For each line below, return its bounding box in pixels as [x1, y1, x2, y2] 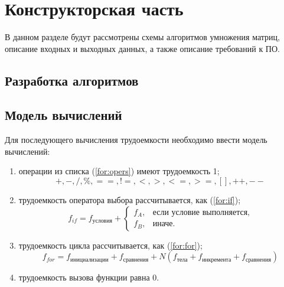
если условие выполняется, [152, 208, 250, 217]
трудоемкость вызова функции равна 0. [18, 271, 159, 283]
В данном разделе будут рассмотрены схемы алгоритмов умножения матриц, [5, 31, 280, 43]
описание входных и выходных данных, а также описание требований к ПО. [5, 42, 280, 54]
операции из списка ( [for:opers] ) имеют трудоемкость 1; [18, 165, 220, 177]
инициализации [70, 256, 109, 263]
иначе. [152, 220, 175, 229]
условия [92, 218, 112, 224]
